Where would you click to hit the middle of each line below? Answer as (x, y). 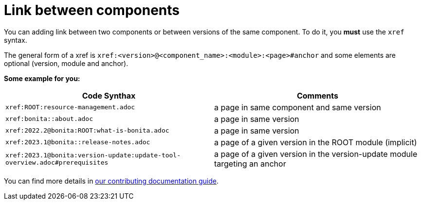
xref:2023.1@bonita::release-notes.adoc (78, 142)
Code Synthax (109, 95)
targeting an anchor (250, 163)
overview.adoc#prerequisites (57, 162)
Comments (318, 95)
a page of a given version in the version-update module (316, 154)
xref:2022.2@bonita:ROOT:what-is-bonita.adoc (87, 131)
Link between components (92, 10)
